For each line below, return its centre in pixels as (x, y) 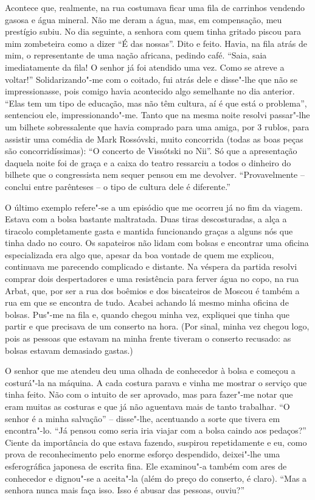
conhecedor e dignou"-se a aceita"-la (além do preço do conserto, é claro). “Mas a (156, 478)
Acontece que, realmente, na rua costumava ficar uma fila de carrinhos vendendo (155, 7)
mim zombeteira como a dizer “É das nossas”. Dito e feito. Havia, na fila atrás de (156, 43)
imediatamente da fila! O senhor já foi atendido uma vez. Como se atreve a (145, 67)
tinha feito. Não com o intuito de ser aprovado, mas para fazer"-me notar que (149, 394)
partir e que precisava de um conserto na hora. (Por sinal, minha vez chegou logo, (157, 326)
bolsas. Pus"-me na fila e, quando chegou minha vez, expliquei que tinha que (147, 314)
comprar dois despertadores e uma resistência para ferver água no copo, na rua (152, 279)
